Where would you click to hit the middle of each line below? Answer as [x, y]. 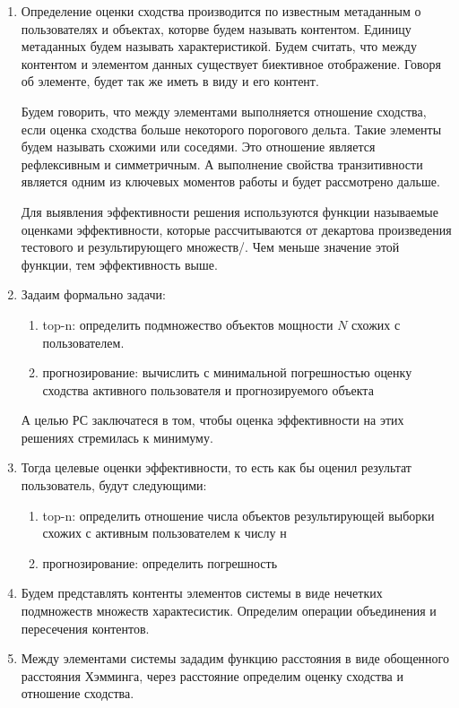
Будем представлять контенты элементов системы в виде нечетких [202, 593]
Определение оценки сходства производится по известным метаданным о [221, 11]
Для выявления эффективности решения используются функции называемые [229, 211]
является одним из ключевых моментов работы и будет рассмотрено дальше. [230, 181]
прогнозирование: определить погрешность [160, 562]
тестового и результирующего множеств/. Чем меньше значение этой [210, 247]
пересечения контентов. [85, 628]
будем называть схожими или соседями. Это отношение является [198, 147]
